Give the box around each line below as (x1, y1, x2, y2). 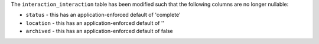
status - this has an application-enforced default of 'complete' (25, 12, 181, 19)
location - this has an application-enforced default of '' (25, 19, 165, 26)
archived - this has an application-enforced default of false (25, 28, 174, 35)
